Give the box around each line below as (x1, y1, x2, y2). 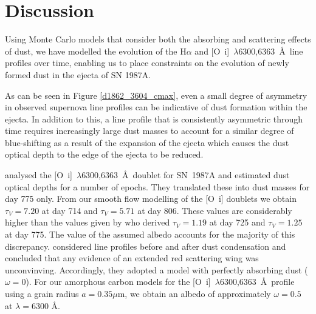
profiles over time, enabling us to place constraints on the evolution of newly (5, 56, 289, 69)
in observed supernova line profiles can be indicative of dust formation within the (5, 101, 307, 113)
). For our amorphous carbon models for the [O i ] (26, 275, 211, 288)
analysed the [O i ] (5, 169, 72, 181)
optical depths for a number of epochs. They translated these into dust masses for (5, 180, 310, 193)
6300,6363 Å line (238, 44, 303, 57)
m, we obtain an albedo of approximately (117, 287, 271, 299)
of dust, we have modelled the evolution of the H (5, 44, 187, 57)
